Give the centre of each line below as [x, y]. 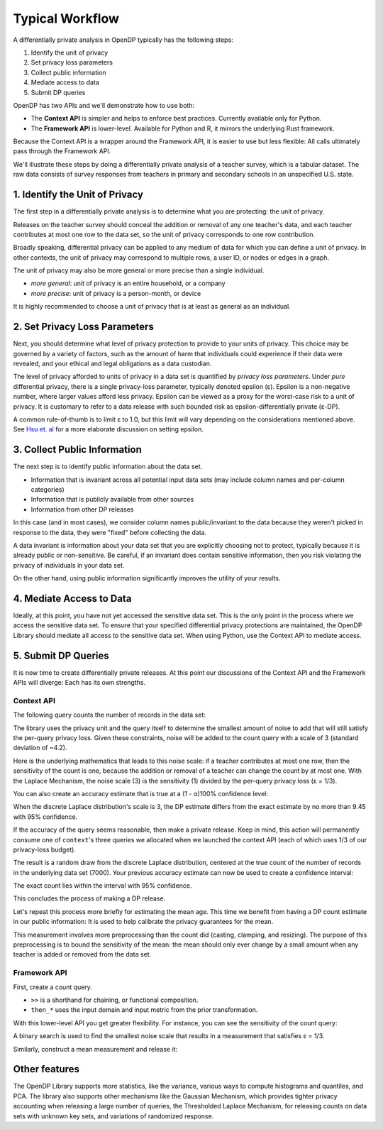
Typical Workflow [66, 18]
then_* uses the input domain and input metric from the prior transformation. [144, 1010]
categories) [48, 489]
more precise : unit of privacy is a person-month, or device [116, 293]
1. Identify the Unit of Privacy [78, 195]
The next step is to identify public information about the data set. [108, 467]
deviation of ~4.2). [40, 748]
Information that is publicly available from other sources [112, 500]
